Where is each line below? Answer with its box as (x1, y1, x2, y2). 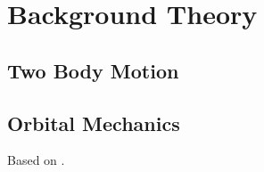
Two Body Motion (7, 56, 179, 84)
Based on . (7, 151, 65, 169)
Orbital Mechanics (7, 109, 180, 136)
